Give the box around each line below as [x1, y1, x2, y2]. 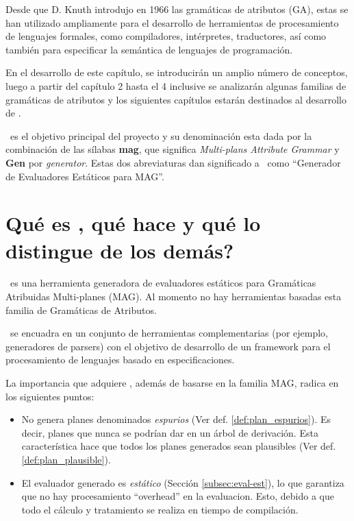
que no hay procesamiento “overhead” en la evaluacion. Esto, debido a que [21, 489, 334, 503]
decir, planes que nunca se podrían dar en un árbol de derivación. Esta [21, 425, 318, 439]
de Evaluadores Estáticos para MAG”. [5, 169, 164, 183]
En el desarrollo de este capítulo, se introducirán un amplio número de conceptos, [5, 65, 348, 80]
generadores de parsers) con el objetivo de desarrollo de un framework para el [5, 339, 331, 353]
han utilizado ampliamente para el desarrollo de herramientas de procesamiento [5, 15, 339, 29]
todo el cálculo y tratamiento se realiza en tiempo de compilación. [21, 502, 299, 516]
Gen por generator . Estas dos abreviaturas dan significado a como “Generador [5, 155, 341, 169]
